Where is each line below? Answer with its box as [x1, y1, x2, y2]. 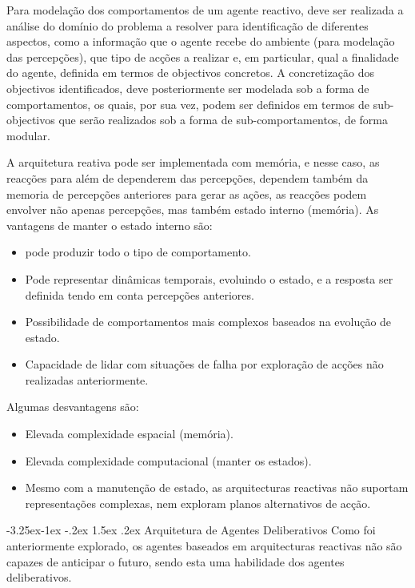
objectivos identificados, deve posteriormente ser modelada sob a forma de [6, 79, 369, 96]
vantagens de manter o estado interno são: [6, 216, 213, 233]
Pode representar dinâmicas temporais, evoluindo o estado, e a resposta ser [25, 270, 393, 287]
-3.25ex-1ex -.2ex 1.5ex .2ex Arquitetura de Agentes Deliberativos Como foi [6, 522, 376, 538]
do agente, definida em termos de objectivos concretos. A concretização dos [6, 64, 375, 81]
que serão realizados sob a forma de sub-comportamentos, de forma [58, 111, 389, 128]
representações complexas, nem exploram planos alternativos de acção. [25, 494, 371, 511]
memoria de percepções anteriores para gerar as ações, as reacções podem [6, 185, 367, 202]
